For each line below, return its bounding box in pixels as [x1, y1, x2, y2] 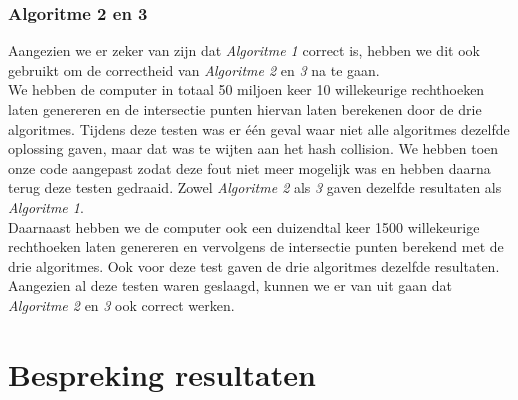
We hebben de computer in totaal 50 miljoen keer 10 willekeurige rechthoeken [8, 79, 485, 100]
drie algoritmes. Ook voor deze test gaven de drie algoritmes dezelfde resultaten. [8, 255, 500, 276]
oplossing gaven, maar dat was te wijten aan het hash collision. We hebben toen [8, 138, 499, 159]
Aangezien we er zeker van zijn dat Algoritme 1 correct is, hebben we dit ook [8, 40, 480, 61]
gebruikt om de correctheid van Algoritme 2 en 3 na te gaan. [8, 59, 380, 80]
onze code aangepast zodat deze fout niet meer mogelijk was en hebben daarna [8, 157, 491, 178]
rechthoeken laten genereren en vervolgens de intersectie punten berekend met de [8, 236, 504, 257]
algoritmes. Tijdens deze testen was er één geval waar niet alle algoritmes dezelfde [8, 118, 510, 139]
